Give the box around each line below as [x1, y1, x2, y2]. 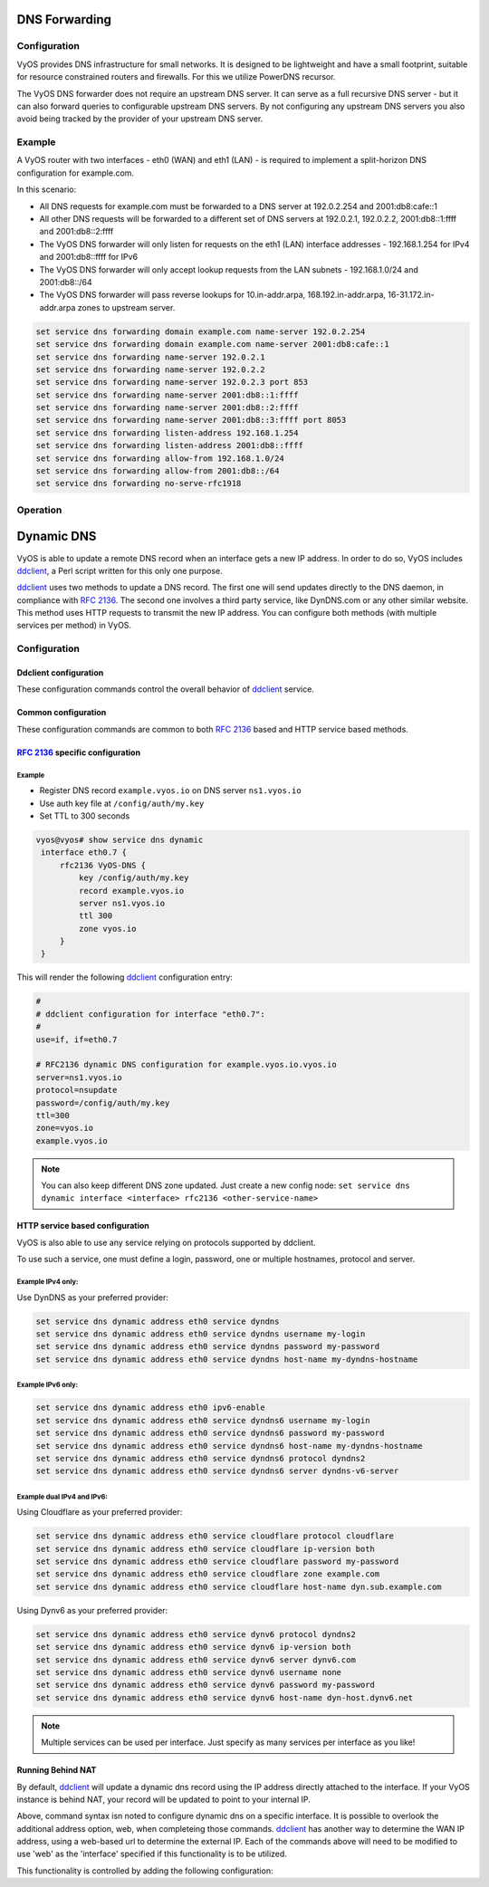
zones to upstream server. [77, 302, 176, 312]
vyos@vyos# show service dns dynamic [35, 834, 204, 845]
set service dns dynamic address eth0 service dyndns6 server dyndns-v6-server [35, 1466, 399, 1476]
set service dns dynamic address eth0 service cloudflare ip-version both [35, 1544, 376, 1554]
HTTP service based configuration [16, 1221, 149, 1231]
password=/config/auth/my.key [35, 1097, 170, 1108]
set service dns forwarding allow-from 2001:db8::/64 [35, 466, 280, 476]
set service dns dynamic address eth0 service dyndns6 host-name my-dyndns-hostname [35, 1441, 423, 1451]
